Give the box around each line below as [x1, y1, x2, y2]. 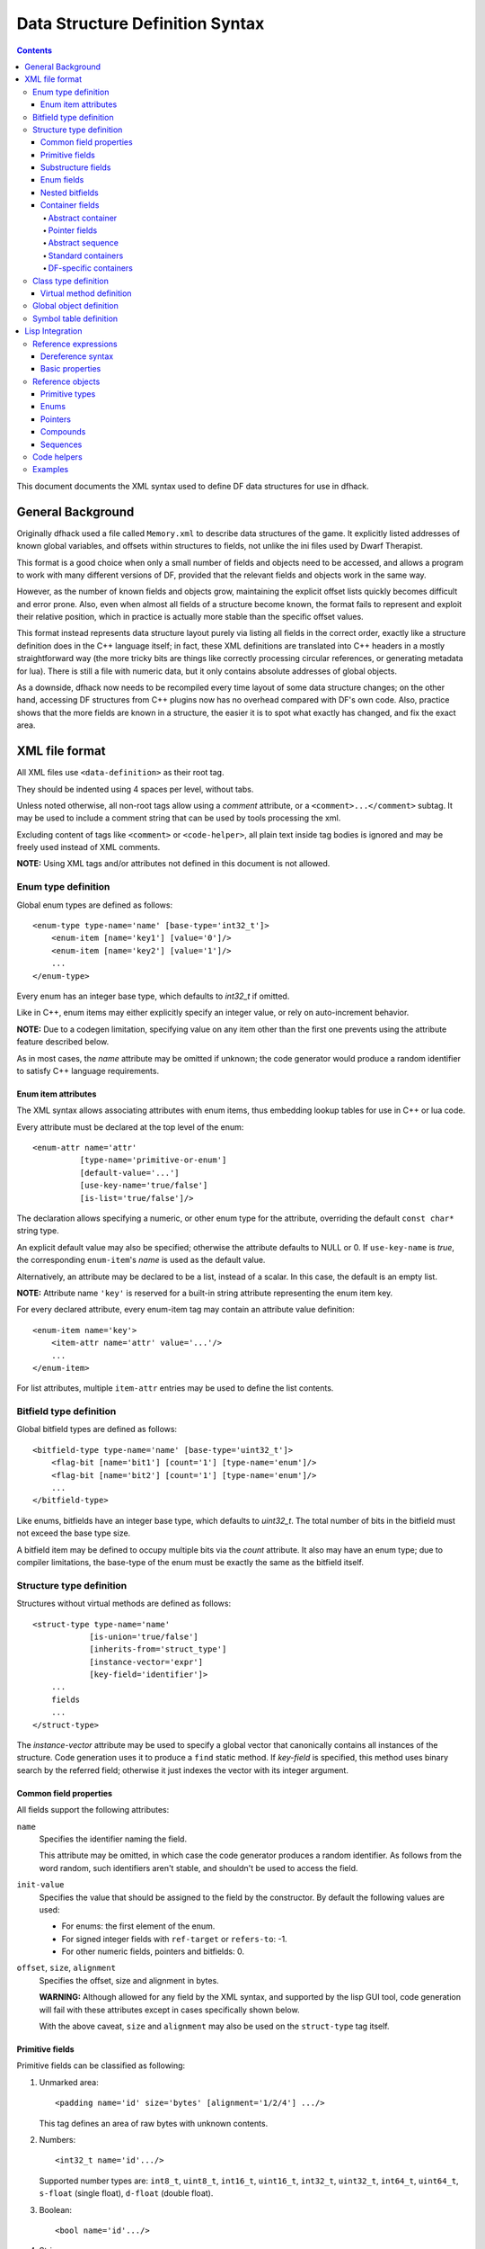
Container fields [40, 200, 100, 211]
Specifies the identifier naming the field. [39, 1833, 188, 1844]
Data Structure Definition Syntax [16, 13, 265, 33]
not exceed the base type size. [16, 1528, 131, 1538]
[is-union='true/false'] [89, 1631, 199, 1642]
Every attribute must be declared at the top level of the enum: [16, 1121, 244, 1133]
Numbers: [39, 2135, 76, 2145]
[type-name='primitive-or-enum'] [79, 1155, 227, 1165]
